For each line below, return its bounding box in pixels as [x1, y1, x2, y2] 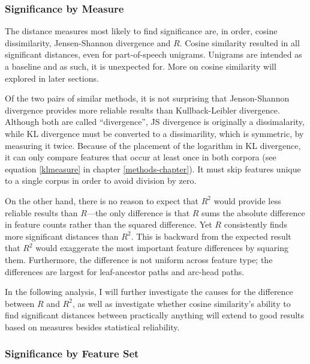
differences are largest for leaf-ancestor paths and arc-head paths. [5, 265, 245, 278]
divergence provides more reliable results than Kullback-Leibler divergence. [5, 103, 280, 116]
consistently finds [224, 218, 287, 231]
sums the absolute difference [201, 206, 305, 219]
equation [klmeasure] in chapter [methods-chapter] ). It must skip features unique [5, 162, 301, 175]
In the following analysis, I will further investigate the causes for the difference [5, 285, 293, 298]
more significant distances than [5, 229, 119, 242]
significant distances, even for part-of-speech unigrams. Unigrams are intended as [5, 48, 302, 61]
